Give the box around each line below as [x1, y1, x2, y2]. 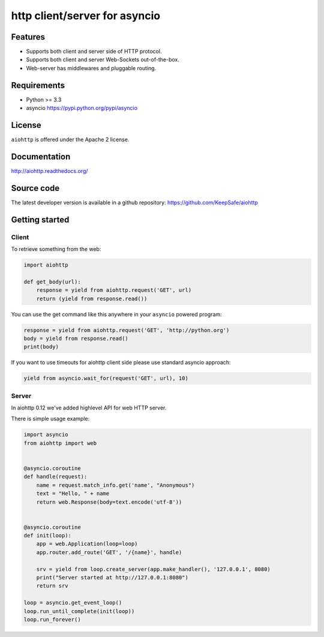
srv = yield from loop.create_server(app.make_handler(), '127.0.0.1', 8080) [36, 566, 271, 573]
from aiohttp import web [23, 439, 97, 447]
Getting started [11, 214, 70, 225]
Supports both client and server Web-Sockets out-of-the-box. [26, 56, 179, 63]
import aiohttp [23, 262, 68, 268]
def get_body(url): [23, 278, 81, 285]
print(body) [23, 343, 59, 351]
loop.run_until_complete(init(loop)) [23, 608, 135, 615]
